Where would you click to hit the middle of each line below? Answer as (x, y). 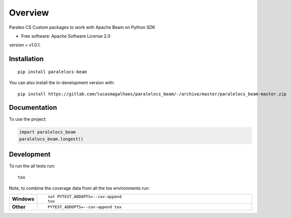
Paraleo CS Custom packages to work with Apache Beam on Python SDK (82, 27)
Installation (26, 59)
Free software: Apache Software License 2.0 (66, 36)
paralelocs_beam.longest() (51, 139)
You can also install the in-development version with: (62, 83)
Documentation (33, 108)
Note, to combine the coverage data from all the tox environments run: (79, 188)
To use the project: (28, 119)
